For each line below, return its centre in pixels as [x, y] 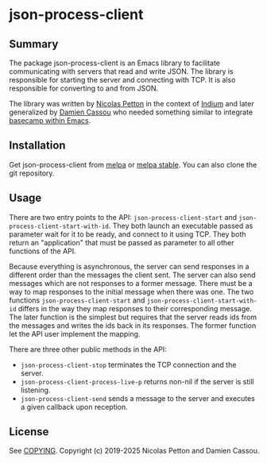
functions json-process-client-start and [77, 300]
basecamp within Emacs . [50, 120]
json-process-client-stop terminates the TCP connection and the [128, 365]
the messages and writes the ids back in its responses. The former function [133, 325]
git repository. [32, 173]
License [29, 432]
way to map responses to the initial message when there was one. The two [132, 291]
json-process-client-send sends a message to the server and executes [137, 398]
